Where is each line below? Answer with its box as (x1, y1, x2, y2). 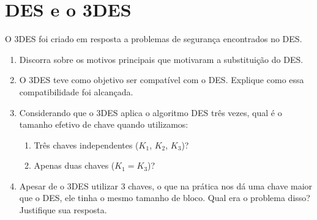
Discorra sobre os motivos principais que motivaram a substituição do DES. (19, 53, 304, 65)
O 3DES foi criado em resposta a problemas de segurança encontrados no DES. (5, 32, 302, 45)
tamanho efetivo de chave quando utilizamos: (19, 118, 188, 131)
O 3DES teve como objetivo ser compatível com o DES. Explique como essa (19, 73, 304, 86)
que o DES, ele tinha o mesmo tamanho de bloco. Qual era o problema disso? (19, 191, 310, 204)
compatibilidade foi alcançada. (19, 85, 133, 98)
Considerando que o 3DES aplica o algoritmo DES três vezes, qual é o (19, 106, 282, 119)
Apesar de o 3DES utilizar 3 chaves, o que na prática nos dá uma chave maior (19, 179, 313, 192)
